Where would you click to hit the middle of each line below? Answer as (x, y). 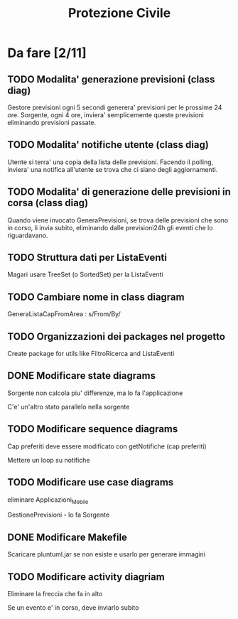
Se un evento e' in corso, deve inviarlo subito (73, 607)
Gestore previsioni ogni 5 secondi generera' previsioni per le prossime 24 (115, 107)
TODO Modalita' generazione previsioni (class (111, 79)
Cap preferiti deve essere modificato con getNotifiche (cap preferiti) (107, 446)
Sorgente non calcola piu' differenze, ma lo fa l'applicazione (95, 393)
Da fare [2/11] (47, 53)
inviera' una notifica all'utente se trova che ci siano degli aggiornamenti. (113, 169)
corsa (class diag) (48, 203)
